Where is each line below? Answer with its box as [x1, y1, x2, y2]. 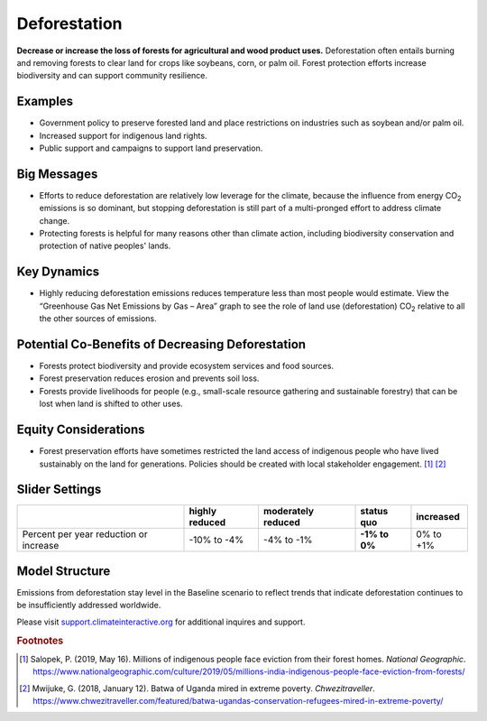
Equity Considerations [16, 422, 145, 438]
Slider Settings [16, 482, 102, 497]
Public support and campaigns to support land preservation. [39, 143, 263, 153]
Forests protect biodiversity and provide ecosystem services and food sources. [39, 361, 334, 372]
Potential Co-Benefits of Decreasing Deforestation [16, 337, 307, 352]
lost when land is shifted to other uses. [39, 398, 184, 410]
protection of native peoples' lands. [39, 240, 171, 252]
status [360, 505, 389, 518]
